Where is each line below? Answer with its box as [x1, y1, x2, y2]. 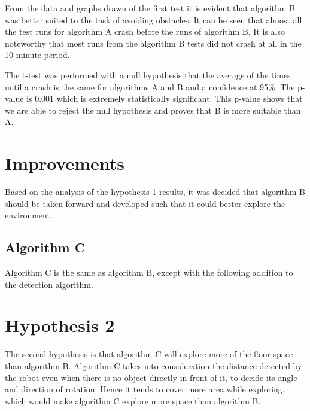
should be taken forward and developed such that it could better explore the [5, 197, 285, 209]
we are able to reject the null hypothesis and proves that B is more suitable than [5, 103, 301, 116]
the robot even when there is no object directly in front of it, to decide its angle [5, 371, 297, 383]
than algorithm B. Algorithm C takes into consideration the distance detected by [5, 359, 302, 372]
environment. [5, 209, 53, 221]
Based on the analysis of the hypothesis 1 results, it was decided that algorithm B [5, 185, 305, 198]
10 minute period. [5, 48, 70, 61]
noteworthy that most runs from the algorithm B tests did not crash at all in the [5, 36, 302, 49]
